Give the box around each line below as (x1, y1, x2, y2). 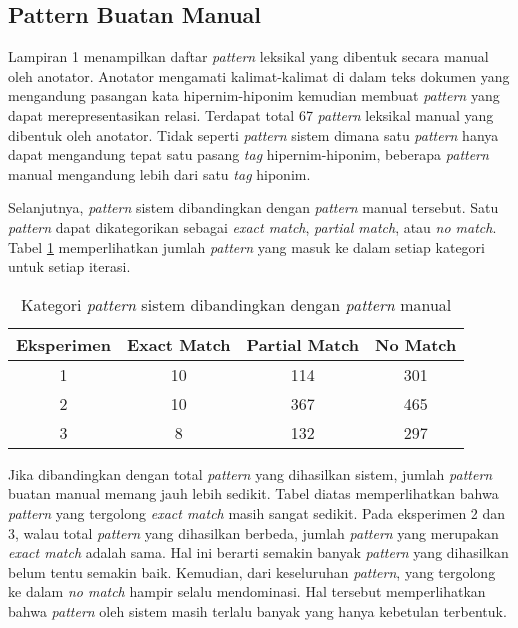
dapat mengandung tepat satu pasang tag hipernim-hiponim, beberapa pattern (8, 144, 489, 165)
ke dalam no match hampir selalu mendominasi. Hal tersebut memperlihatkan (8, 581, 486, 602)
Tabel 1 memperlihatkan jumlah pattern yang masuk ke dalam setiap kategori (8, 236, 485, 257)
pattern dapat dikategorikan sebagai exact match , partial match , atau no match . (8, 216, 497, 237)
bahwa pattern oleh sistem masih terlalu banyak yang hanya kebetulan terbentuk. (8, 600, 507, 621)
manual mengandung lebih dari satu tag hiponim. (8, 163, 311, 184)
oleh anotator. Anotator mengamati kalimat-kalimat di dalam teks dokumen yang (8, 65, 510, 86)
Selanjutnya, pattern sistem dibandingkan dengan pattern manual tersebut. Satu (8, 197, 499, 218)
